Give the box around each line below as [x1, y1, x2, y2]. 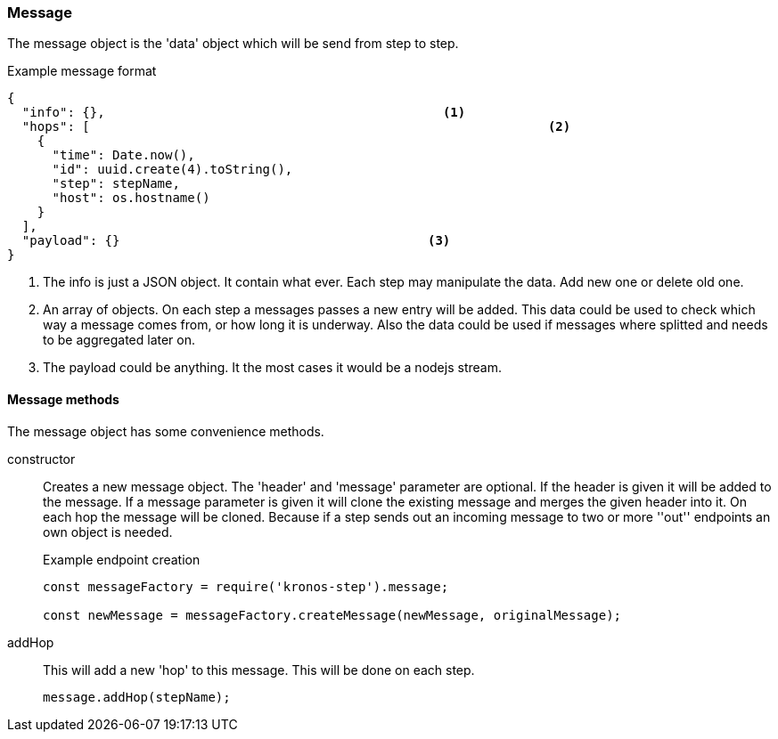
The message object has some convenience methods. [7, 423, 324, 439]
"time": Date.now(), [52, 148, 195, 163]
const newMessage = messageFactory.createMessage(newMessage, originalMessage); [43, 607, 622, 622]
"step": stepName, [52, 176, 180, 191]
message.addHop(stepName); [43, 689, 231, 704]
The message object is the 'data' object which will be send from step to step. [7, 36, 459, 52]
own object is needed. [43, 524, 173, 540]
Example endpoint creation [43, 551, 201, 567]
